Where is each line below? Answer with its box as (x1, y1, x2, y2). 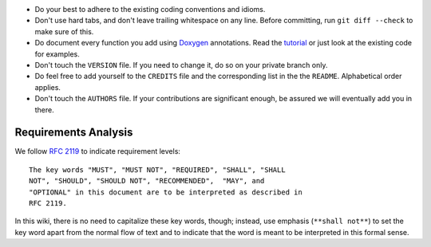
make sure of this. (34, 26, 94, 36)
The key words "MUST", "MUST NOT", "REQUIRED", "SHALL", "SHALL (29, 165, 287, 174)
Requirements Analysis (14, 126, 133, 139)
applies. (34, 82, 61, 92)
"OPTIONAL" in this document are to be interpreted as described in (29, 187, 302, 197)
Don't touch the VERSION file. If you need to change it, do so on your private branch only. (34, 60, 328, 69)
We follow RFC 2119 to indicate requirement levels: (14, 147, 181, 156)
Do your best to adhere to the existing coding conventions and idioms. (34, 5, 266, 14)
